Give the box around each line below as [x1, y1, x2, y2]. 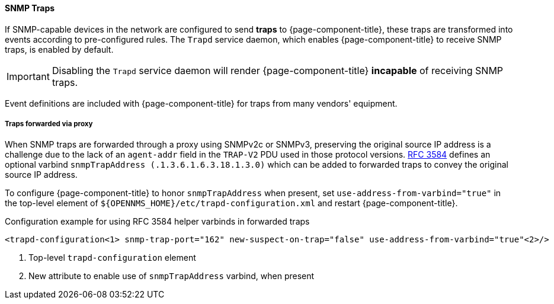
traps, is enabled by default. [5, 44, 114, 55]
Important [7, 70, 50, 82]
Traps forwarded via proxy [5, 120, 93, 128]
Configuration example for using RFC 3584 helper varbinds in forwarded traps [5, 216, 310, 227]
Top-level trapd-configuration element [28, 252, 196, 263]
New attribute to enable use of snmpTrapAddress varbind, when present [28, 271, 315, 281]
